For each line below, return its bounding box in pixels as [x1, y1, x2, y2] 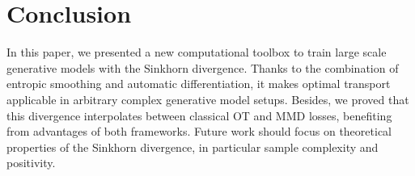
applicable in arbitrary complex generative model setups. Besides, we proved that [6, 90, 409, 107]
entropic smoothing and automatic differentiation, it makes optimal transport [6, 75, 391, 92]
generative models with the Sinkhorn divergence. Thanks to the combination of [6, 59, 399, 76]
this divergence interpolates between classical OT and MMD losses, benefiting [6, 107, 392, 124]
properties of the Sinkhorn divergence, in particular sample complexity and [6, 138, 379, 155]
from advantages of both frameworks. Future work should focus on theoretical [6, 123, 392, 140]
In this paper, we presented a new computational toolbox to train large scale [6, 44, 387, 61]
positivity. [6, 154, 56, 171]
